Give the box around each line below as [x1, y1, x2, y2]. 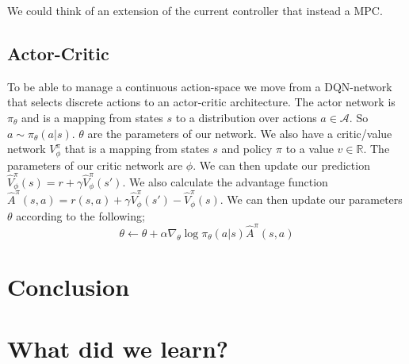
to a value [285, 140, 334, 157]
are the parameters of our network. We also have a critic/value [87, 125, 392, 141]
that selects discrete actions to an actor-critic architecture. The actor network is [7, 94, 396, 110]
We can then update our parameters [227, 191, 403, 208]
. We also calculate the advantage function [122, 173, 328, 190]
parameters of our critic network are [7, 156, 183, 173]
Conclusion [7, 270, 130, 303]
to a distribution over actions [175, 109, 317, 125]
